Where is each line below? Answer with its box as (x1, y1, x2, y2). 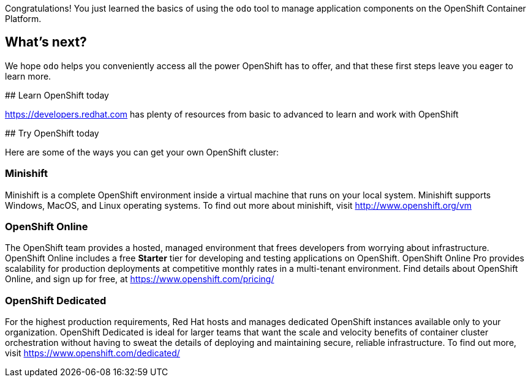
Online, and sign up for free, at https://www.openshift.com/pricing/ (5, 274, 274, 285)
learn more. (5, 70, 51, 81)
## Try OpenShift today (5, 127, 99, 138)
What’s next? (5, 34, 87, 50)
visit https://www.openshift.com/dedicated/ (5, 348, 180, 359)
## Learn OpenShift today (5, 89, 109, 100)
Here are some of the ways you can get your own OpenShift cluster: (5, 146, 279, 157)
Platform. (5, 13, 42, 24)
